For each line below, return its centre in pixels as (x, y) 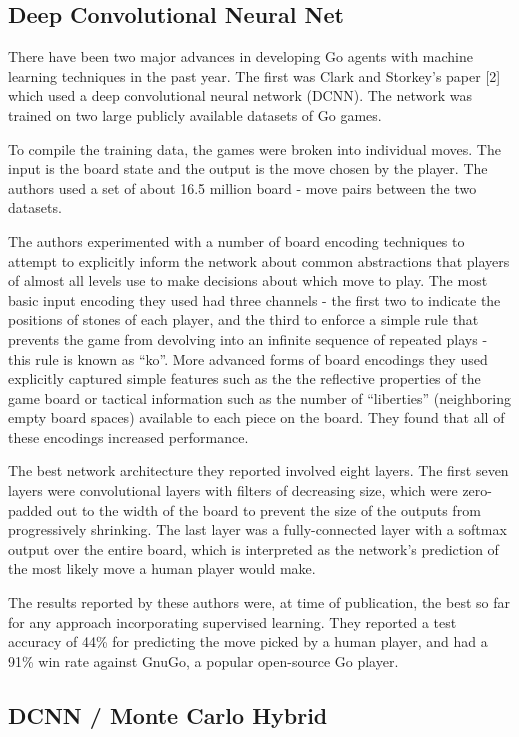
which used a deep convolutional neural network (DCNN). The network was (240, 95)
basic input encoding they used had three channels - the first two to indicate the (254, 299)
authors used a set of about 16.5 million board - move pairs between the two (242, 187)
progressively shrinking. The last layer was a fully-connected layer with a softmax (257, 529)
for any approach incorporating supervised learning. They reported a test (232, 621)
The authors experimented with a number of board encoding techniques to (236, 240)
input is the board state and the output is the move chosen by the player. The (248, 168)
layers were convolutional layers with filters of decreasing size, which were (233, 490)
